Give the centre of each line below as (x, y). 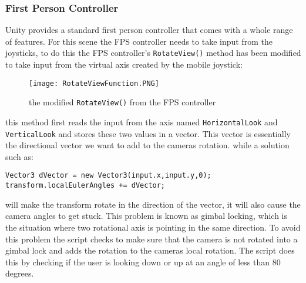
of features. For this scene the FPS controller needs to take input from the (139, 41)
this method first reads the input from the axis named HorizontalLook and (142, 121)
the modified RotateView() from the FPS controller (122, 102)
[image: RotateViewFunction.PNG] (94, 83)
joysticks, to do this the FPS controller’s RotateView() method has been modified (153, 53)
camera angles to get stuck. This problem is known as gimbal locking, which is (146, 216)
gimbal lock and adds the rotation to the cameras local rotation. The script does (150, 250)
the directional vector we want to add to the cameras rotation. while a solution (147, 145)
